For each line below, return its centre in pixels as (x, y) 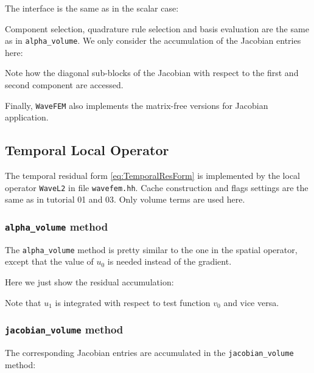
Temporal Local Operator (87, 150)
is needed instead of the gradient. (169, 261)
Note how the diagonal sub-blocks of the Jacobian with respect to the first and (152, 73)
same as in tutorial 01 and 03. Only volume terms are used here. (125, 199)
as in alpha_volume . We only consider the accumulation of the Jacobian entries (153, 40)
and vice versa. (251, 302)
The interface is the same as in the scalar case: (92, 8)
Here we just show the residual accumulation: (89, 281)
